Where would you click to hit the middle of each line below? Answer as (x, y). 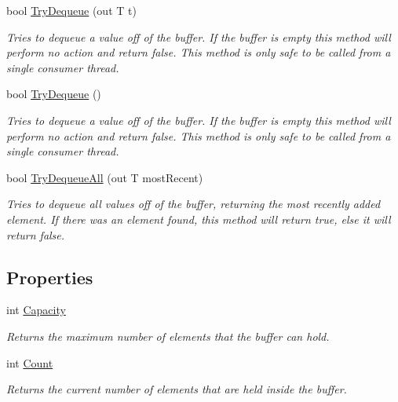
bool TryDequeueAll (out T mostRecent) (105, 177)
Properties (50, 277)
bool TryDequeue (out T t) (71, 10)
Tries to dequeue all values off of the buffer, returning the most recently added (194, 204)
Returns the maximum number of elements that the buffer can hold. (168, 336)
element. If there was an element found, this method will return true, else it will (199, 219)
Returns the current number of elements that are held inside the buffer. (177, 389)
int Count (30, 362)
